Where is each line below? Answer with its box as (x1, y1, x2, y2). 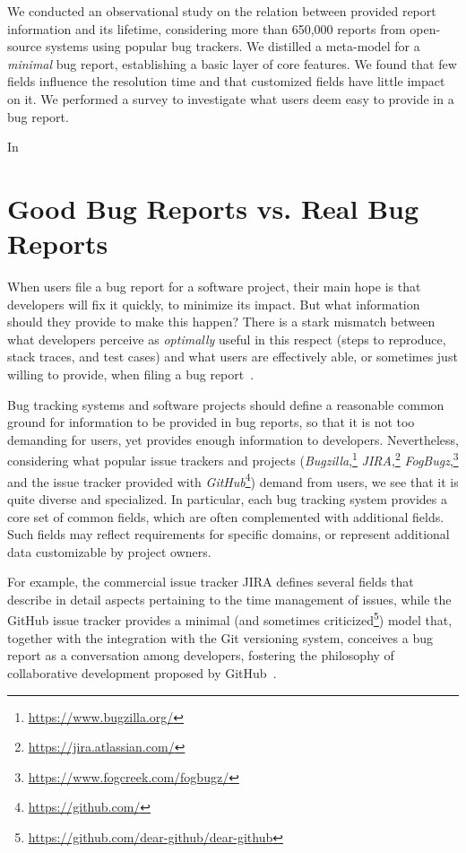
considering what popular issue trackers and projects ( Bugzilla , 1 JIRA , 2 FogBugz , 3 (7, 448, 459, 470)
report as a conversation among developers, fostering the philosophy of (7, 646, 394, 665)
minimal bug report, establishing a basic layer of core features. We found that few (7, 54, 457, 73)
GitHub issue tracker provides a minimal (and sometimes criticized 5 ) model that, (7, 608, 453, 630)
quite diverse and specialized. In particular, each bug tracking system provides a (7, 489, 447, 508)
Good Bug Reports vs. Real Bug (7, 189, 419, 226)
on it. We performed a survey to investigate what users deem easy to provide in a (7, 89, 454, 108)
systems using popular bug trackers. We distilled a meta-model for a (45, 37, 420, 56)
